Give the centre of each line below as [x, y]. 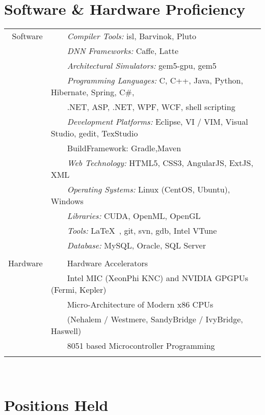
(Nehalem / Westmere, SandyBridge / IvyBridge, [155, 319]
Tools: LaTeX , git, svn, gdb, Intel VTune [142, 231]
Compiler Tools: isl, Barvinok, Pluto [132, 36]
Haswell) [66, 331]
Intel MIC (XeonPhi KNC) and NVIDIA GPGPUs [158, 278]
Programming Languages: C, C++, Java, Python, [155, 80]
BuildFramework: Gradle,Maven [124, 148]
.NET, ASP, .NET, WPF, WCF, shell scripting [151, 107]
